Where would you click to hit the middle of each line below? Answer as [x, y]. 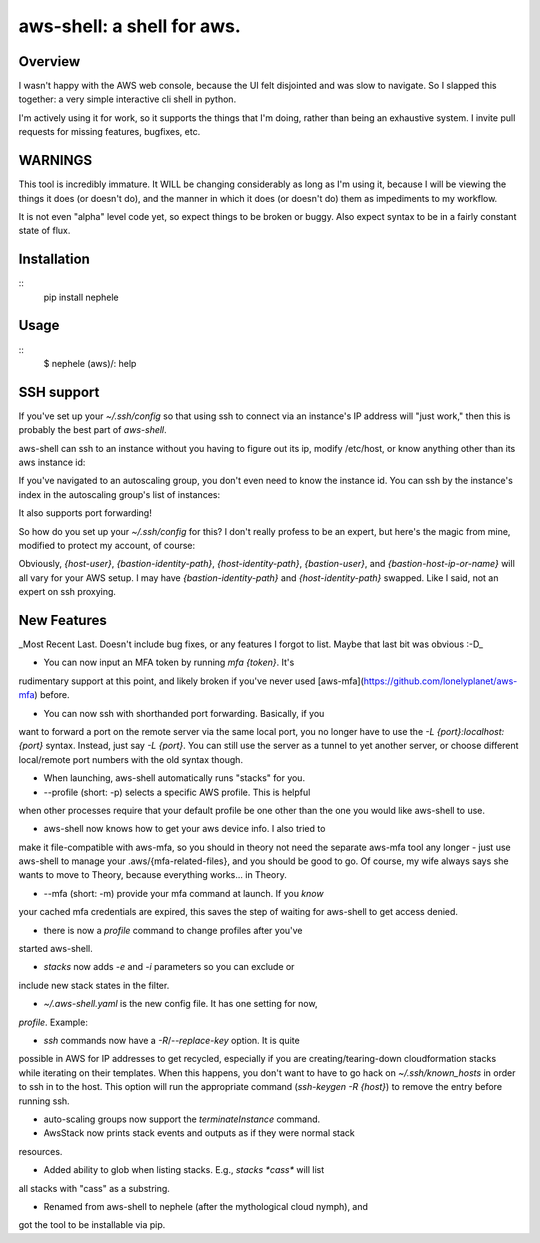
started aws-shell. [56, 949]
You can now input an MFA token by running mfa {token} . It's [169, 662]
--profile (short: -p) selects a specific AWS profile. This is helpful [177, 792]
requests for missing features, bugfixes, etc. [109, 132]
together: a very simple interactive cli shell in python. [127, 99]
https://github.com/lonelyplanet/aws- [440, 681]
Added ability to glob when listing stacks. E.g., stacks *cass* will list [184, 1170]
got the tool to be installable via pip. [92, 1225]
